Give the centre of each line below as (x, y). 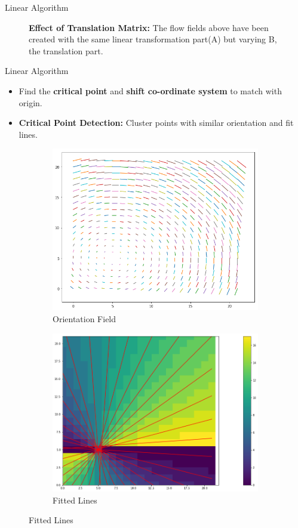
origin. (30, 102)
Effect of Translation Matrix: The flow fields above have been (149, 27)
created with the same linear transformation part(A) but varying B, (153, 39)
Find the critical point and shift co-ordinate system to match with (150, 90)
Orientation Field (85, 319)
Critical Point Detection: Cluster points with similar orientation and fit (156, 123)
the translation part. (66, 50)
